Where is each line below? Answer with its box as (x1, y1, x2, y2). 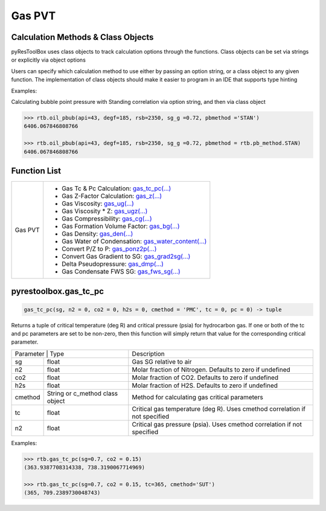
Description (132, 349, 165, 358)
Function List (11, 166, 62, 176)
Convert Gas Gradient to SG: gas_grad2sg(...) (61, 252, 191, 261)
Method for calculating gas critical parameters (132, 393, 264, 401)
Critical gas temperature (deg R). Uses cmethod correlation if (132, 405, 306, 413)
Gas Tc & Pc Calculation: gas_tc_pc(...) (61, 184, 171, 193)
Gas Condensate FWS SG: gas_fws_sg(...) (61, 268, 181, 276)
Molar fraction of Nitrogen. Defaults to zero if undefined (132, 365, 291, 374)
